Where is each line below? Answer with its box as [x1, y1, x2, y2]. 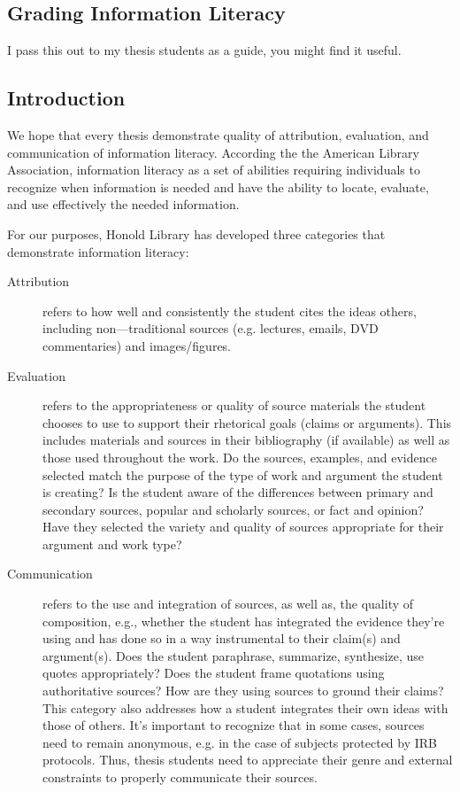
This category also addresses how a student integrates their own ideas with [42, 698, 448, 717]
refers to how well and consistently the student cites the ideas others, [42, 301, 417, 320]
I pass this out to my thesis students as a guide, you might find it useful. [7, 41, 402, 59]
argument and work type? [42, 534, 182, 553]
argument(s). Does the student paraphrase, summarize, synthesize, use [42, 646, 425, 664]
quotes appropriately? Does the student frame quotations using [42, 664, 385, 682]
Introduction [7, 84, 126, 112]
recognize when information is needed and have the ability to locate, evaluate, [7, 177, 429, 196]
